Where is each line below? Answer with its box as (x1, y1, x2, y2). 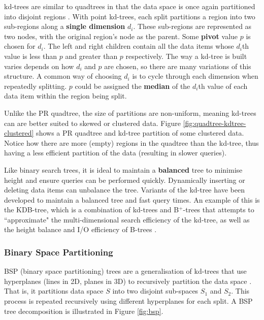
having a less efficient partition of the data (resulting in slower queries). (4, 147, 227, 158)
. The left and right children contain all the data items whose (43, 41, 234, 51)
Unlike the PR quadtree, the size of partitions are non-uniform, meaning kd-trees (4, 107, 256, 118)
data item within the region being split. (4, 90, 127, 101)
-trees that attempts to (183, 204, 254, 215)
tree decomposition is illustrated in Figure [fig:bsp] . (4, 305, 163, 316)
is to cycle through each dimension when (132, 71, 258, 81)
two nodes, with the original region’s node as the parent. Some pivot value (4, 30, 238, 41)
